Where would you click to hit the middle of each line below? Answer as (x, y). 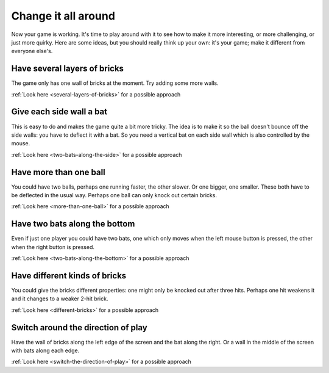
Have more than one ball (58, 172)
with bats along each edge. (45, 350)
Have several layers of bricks (68, 69)
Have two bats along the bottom (73, 224)
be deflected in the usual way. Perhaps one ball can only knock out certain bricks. (114, 195)
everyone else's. (32, 51)
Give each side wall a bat (59, 112)
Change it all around (63, 16)
